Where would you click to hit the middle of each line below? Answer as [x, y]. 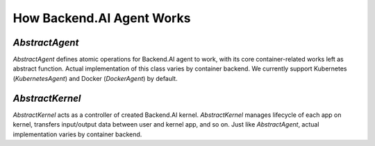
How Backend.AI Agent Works [102, 18]
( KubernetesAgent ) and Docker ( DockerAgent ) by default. [95, 78]
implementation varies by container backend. [77, 134]
